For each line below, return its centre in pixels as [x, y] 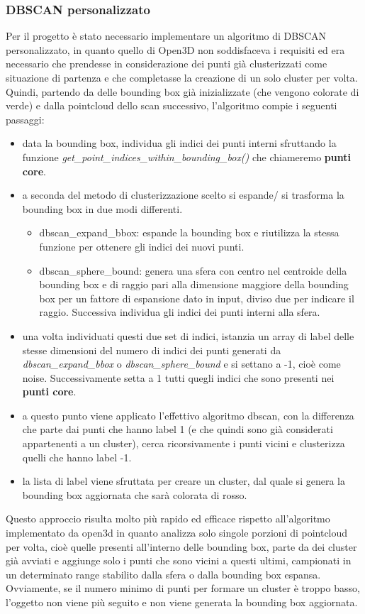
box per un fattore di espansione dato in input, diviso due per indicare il [197, 298]
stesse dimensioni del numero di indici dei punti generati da [152, 350]
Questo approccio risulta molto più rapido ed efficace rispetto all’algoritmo [168, 519]
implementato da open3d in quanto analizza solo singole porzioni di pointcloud [177, 533]
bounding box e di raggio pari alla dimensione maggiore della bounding [194, 284]
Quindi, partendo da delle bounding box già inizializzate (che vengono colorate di [182, 91]
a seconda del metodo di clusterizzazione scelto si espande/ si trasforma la [183, 195]
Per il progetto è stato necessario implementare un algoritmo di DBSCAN [166, 36]
